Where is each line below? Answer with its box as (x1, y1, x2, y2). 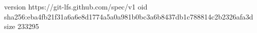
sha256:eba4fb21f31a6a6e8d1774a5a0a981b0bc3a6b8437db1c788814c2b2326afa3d (4, 11, 253, 21)
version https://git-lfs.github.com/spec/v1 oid (4, 1, 148, 11)
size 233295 (4, 21, 39, 31)
